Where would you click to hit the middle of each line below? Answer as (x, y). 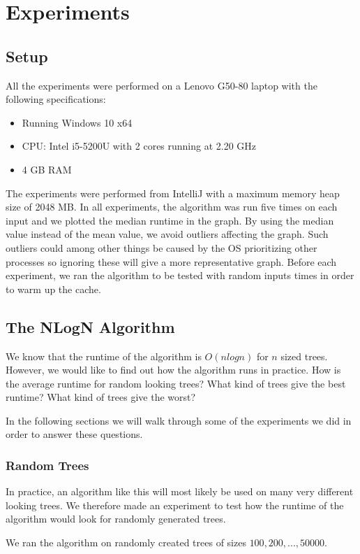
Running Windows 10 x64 (77, 122)
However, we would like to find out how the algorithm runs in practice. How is (173, 370)
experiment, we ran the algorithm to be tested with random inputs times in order (180, 275)
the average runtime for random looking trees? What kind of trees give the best (176, 383)
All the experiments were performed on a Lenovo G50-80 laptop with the (162, 85)
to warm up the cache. (53, 289)
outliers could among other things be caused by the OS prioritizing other (162, 247)
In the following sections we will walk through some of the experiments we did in (179, 420)
